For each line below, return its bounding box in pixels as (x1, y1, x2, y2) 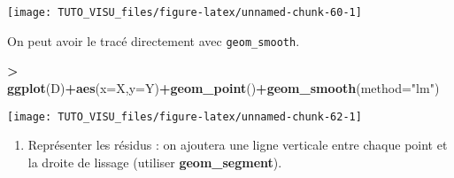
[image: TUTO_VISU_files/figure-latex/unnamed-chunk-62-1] (7, 110, 362, 123)
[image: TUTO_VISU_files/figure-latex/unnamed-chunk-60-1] (7, 6, 362, 19)
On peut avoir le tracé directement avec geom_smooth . (7, 31, 300, 50)
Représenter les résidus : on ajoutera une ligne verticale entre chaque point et (27, 135, 448, 154)
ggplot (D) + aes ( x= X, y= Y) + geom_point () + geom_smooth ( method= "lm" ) (7, 78, 440, 97)
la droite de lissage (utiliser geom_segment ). (27, 152, 282, 171)
